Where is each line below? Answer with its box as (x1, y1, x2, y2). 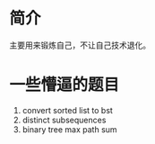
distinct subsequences (22, 114, 107, 125)
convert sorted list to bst (22, 104, 114, 115)
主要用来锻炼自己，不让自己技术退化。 (9, 40, 151, 50)
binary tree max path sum (22, 123, 118, 135)
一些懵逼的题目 (9, 75, 120, 95)
